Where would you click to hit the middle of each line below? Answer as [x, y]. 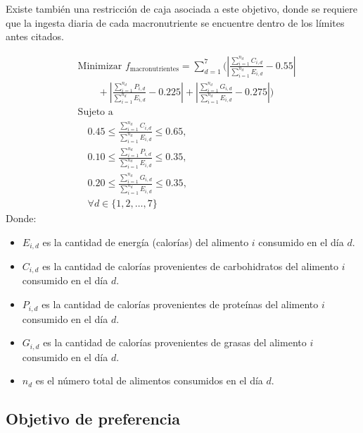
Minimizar [100, 66]
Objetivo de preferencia [93, 419]
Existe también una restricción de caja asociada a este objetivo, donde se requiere [182, 8]
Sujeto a [95, 112]
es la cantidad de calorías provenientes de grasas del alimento [175, 342]
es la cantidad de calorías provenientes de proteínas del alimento [180, 304]
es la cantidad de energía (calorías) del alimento [146, 242]
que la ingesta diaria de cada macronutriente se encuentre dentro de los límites [175, 22]
